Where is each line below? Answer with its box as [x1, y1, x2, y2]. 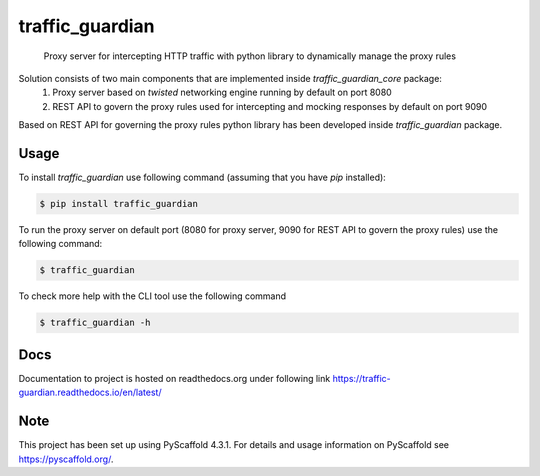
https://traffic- [332, 372, 392, 384]
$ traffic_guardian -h [39, 317, 151, 329]
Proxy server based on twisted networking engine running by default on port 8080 [52, 86, 392, 99]
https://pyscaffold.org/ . [18, 453, 114, 465]
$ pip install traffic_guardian [39, 198, 199, 209]
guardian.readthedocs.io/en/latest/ [18, 386, 162, 399]
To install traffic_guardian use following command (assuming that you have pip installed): [18, 171, 387, 184]
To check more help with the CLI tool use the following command [18, 290, 287, 302]
